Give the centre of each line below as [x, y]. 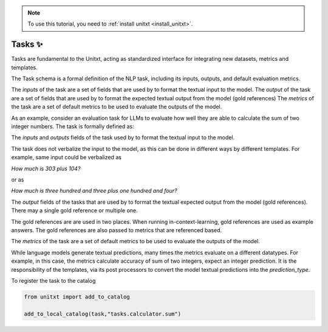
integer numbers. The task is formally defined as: [73, 126]
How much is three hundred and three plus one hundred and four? [94, 191]
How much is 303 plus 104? [46, 168]
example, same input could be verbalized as [66, 157]
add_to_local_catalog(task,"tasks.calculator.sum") [103, 314]
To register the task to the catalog [53, 280]
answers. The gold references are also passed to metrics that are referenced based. [117, 230]
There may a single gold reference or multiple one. [74, 210]
